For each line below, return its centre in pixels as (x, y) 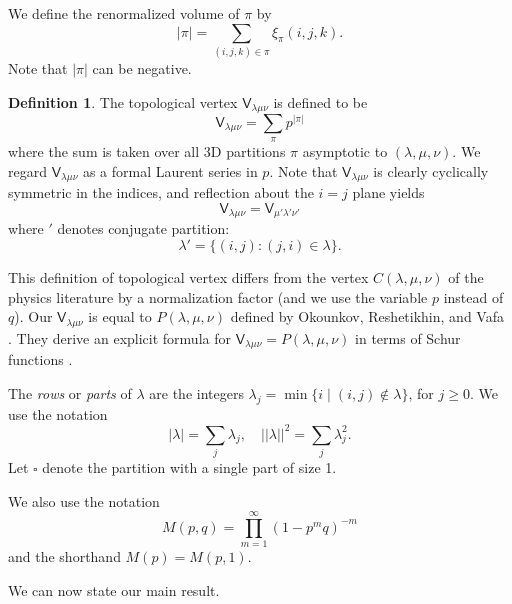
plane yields (388, 192)
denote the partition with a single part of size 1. (189, 466)
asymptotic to (345, 151)
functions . (40, 359)
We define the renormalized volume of (124, 13)
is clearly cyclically (431, 170)
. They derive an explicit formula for (119, 337)
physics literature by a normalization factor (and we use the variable (218, 296)
